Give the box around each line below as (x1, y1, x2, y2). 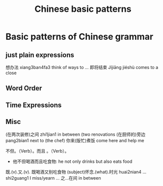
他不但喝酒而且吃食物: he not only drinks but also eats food (12, 158, 133, 164)
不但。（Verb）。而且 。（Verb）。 (5, 148, 69, 154)
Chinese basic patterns (34, 3, 132, 15)
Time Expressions (5, 101, 62, 109)
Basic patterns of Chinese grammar (5, 31, 154, 42)
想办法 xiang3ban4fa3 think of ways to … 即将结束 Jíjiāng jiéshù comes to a (5, 64, 159, 70)
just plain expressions (5, 51, 75, 59)
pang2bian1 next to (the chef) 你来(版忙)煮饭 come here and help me (5, 137, 144, 143)
